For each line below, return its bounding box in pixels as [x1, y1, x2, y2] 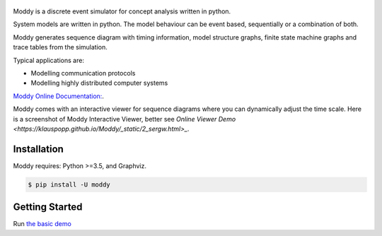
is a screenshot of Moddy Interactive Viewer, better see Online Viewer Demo [13, 114, 236, 123]
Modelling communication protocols [30, 69, 136, 77]
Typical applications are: [13, 56, 85, 64]
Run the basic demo [13, 220, 72, 228]
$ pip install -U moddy [28, 180, 111, 189]
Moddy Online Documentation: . [13, 92, 104, 100]
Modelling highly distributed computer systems [30, 78, 168, 88]
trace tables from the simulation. [13, 43, 108, 52]
